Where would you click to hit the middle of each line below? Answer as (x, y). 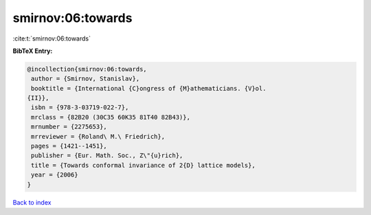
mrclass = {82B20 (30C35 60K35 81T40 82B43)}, (111, 117)
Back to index (32, 202)
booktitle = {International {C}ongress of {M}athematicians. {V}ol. (149, 88)
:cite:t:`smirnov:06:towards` (52, 38)
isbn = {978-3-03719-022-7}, (80, 107)
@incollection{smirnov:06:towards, (87, 69)
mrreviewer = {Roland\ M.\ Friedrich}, (98, 136)
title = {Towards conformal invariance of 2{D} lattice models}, (143, 165)
